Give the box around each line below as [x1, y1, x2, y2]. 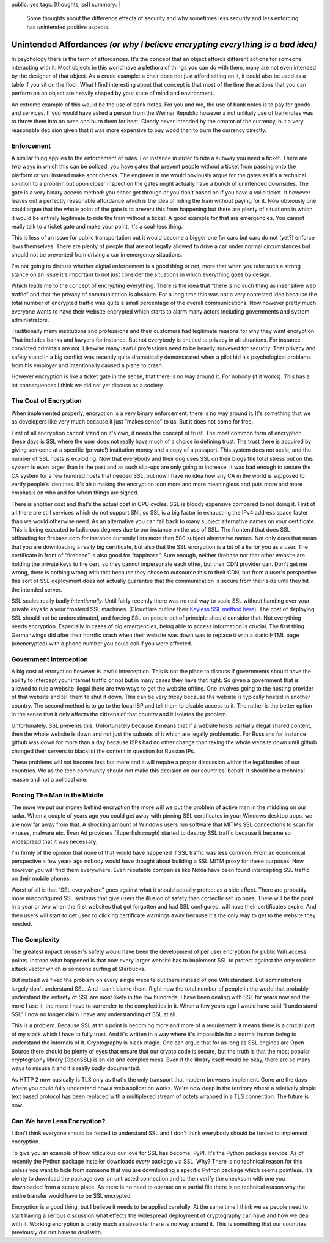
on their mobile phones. [11, 875, 71, 882]
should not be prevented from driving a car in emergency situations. [11, 251, 183, 258]
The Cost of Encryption [11, 397, 82, 405]
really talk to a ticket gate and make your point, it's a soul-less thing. [11, 223, 183, 230]
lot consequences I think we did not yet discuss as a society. [11, 381, 164, 389]
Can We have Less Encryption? [11, 1116, 106, 1125]
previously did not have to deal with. [11, 1229, 103, 1236]
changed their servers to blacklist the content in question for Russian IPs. [11, 747, 196, 755]
